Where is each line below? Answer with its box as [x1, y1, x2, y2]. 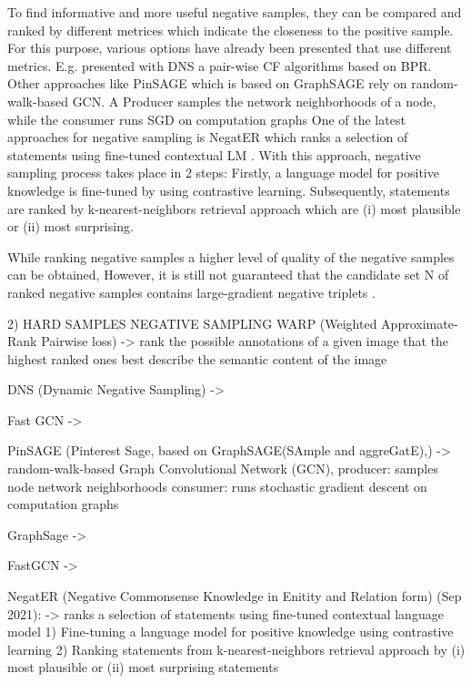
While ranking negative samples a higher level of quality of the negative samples [7, 247, 455, 266]
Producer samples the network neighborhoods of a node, [122, 91, 436, 110]
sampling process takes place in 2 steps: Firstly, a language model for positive [7, 163, 439, 182]
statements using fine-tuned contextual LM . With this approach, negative [7, 145, 421, 164]
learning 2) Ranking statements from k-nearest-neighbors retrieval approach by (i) [7, 639, 466, 658]
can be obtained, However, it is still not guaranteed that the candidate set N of [7, 265, 449, 284]
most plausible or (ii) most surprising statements [7, 658, 279, 677]
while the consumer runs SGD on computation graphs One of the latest [7, 109, 406, 128]
